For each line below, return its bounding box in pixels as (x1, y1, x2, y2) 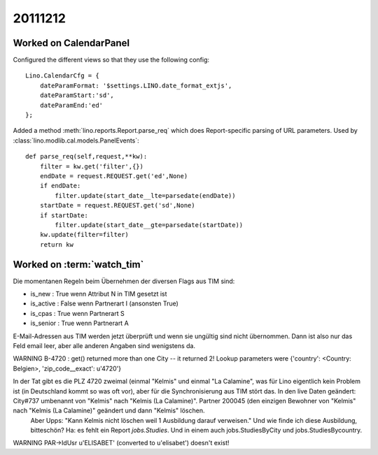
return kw (39, 240, 73, 248)
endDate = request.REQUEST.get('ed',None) (39, 172, 188, 180)
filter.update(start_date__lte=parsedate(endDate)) (55, 192, 236, 199)
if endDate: (39, 182, 81, 190)
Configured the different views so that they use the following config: (13, 56, 210, 64)
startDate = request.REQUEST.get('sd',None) (39, 201, 195, 210)
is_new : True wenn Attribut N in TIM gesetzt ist (30, 290, 167, 298)
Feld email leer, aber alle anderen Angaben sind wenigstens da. (13, 341, 196, 349)
